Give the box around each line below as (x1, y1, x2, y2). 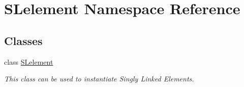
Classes (4, 32, 43, 48)
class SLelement (4, 56, 53, 67)
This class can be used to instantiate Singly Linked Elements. (4, 73, 194, 84)
